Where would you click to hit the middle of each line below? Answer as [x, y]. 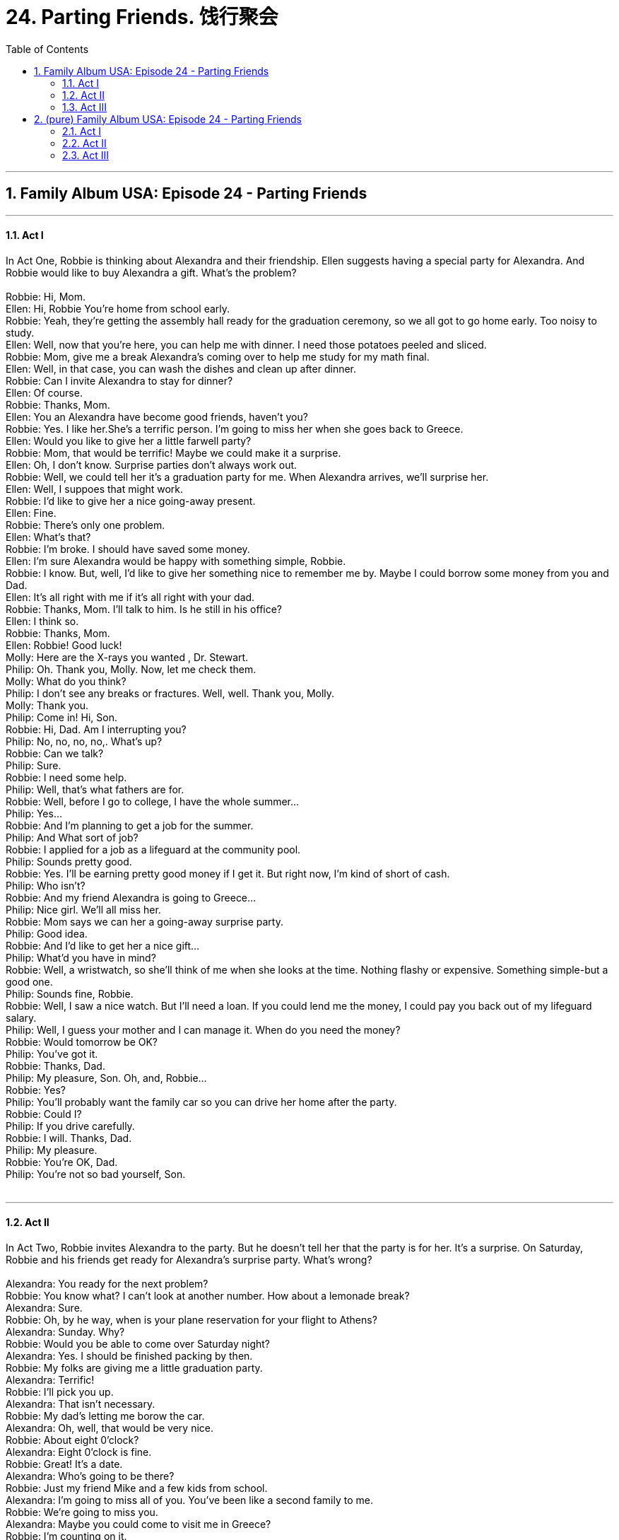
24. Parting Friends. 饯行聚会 [142, 17]
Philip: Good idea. [47, 933]
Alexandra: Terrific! [50, 1380]
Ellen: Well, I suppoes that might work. [95, 489]
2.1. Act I [82, 131]
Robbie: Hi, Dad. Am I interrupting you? [96, 729]
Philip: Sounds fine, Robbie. [70, 993]
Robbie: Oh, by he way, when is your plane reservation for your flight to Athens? [191, 1320]
